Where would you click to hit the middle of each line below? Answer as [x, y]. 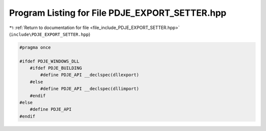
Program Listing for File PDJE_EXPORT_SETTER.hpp [118, 13]
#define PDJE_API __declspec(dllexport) [90, 75]
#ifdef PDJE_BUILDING [56, 68]
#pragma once [35, 47]
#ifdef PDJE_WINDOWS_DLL [50, 61]
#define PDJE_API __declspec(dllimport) [90, 89]
